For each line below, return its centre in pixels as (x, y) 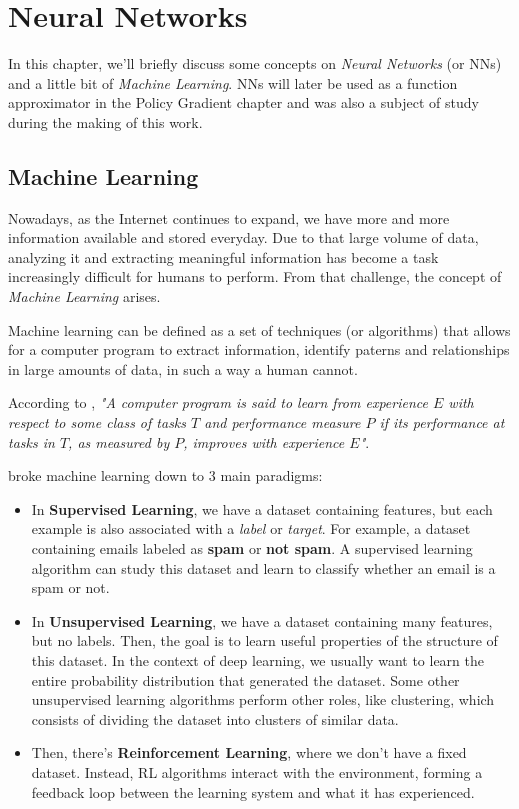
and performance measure (282, 422)
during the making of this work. (105, 121)
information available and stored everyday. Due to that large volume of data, (243, 237)
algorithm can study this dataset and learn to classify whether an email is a (263, 567)
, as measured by (119, 441)
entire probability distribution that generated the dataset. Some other (245, 679)
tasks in (31, 441)
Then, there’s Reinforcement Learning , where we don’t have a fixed (249, 752)
